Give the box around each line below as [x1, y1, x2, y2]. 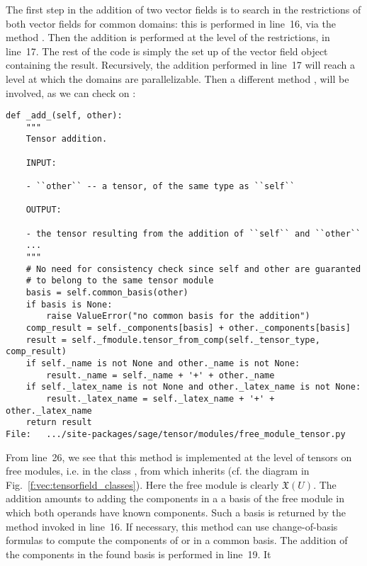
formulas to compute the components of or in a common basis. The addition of [6, 533, 348, 548]
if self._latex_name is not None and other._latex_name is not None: [26, 382, 361, 392]
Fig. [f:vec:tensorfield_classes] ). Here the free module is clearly [6, 477, 279, 492]
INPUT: [26, 157, 57, 168]
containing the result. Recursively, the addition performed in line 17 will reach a [6, 57, 355, 72]
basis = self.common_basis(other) [26, 288, 188, 298]
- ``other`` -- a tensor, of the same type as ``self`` [26, 181, 295, 192]
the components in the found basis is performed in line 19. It [6, 546, 271, 561]
